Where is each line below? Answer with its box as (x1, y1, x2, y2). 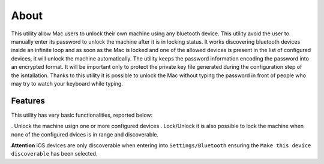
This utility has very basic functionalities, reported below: (11, 111, 153, 119)
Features (11, 96, 45, 106)
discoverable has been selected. (11, 150, 98, 157)
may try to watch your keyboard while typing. (11, 80, 123, 87)
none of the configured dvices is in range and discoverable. (11, 130, 159, 138)
